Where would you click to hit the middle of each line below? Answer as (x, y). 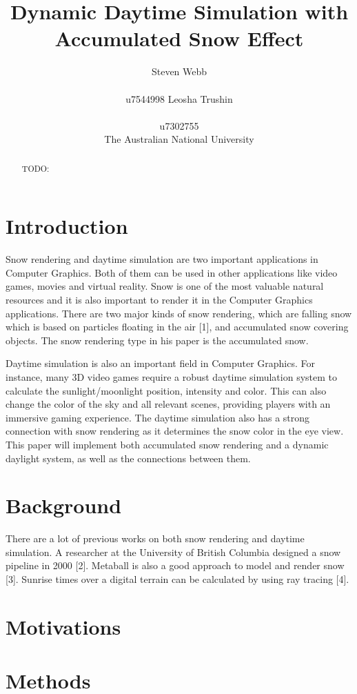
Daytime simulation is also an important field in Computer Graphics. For (160, 363)
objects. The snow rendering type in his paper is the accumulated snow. (157, 340)
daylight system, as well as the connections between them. (128, 458)
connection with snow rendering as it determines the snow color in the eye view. (175, 431)
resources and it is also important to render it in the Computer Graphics (159, 300)
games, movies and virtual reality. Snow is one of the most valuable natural (165, 286)
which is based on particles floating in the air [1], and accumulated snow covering (177, 327)
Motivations (63, 626)
